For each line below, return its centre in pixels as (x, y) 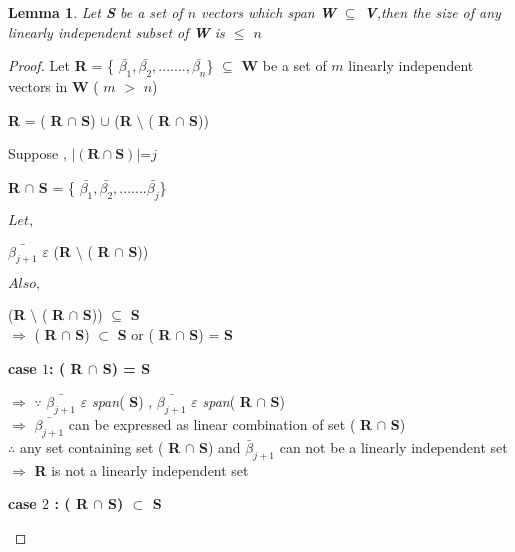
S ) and (219, 446)
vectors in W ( (53, 85)
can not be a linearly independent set (393, 446)
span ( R (227, 401)
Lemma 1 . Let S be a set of (95, 12)
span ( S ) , (122, 401)
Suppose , (37, 153)
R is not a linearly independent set (141, 469)
